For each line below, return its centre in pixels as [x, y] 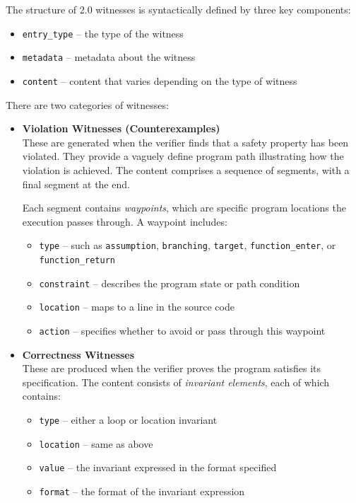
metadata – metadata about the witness [109, 57]
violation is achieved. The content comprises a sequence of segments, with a [186, 169]
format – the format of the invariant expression [142, 491]
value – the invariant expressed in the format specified [158, 467]
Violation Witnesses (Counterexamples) [121, 128]
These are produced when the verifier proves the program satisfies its [172, 368]
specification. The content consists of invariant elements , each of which [176, 382]
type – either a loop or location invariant [128, 419]
